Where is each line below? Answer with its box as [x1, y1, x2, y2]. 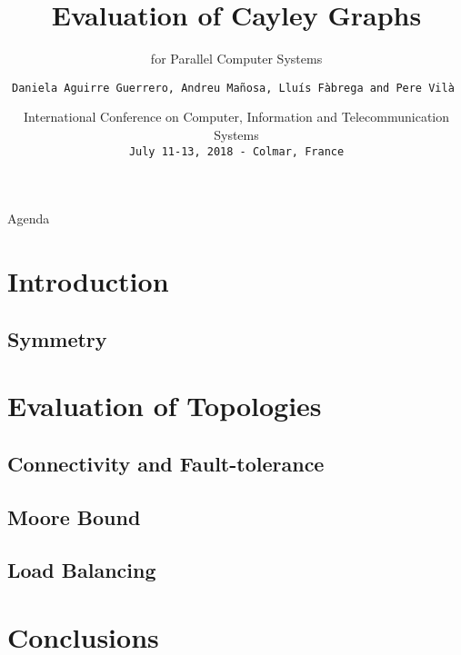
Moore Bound [7, 502, 141, 531]
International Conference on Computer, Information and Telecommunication [23, 107, 450, 126]
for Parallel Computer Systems [150, 49, 323, 68]
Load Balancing [7, 556, 156, 584]
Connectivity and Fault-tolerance [7, 449, 325, 477]
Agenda [7, 209, 50, 228]
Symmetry [7, 324, 107, 352]
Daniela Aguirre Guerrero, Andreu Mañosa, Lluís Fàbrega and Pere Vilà [12, 81, 455, 94]
